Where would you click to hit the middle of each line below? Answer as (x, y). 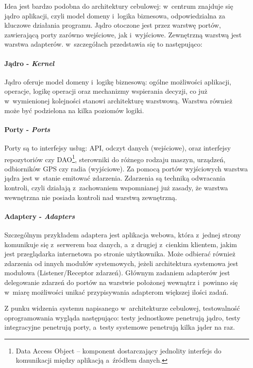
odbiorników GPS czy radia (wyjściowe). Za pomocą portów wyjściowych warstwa (126, 168)
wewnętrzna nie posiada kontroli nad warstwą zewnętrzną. (91, 197)
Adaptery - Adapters (40, 216)
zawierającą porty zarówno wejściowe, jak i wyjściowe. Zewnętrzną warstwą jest (123, 34)
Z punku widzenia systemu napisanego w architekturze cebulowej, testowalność (122, 308)
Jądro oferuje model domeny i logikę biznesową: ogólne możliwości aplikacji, (118, 81)
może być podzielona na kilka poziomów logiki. (74, 110)
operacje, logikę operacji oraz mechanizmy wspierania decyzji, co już (106, 91)
